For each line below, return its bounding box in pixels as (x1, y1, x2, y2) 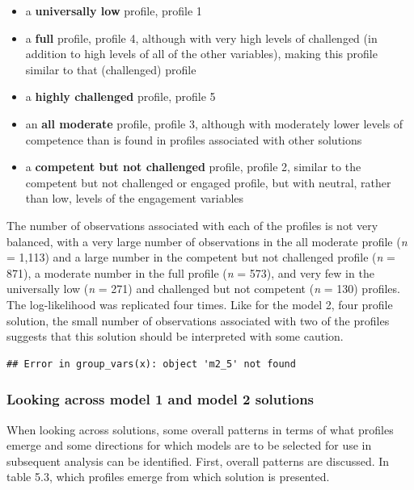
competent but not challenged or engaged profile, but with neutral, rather (25, 174, 391, 191)
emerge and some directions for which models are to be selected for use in (6, 437, 372, 454)
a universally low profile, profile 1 (25, 2, 202, 19)
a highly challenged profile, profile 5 (25, 88, 216, 105)
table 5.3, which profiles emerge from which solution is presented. (6, 468, 330, 485)
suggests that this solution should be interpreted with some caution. (6, 328, 344, 345)
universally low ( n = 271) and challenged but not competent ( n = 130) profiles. (6, 280, 400, 297)
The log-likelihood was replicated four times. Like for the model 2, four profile (6, 295, 393, 312)
